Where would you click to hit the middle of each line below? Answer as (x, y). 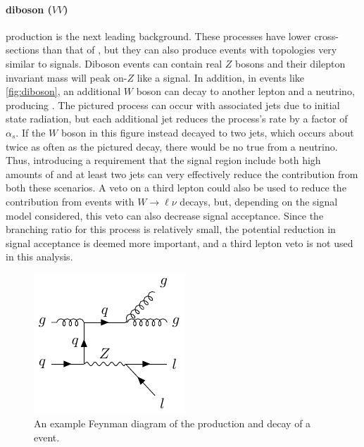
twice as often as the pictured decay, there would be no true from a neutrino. (172, 146)
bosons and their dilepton (290, 63)
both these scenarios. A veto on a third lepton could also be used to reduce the (176, 188)
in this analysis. (39, 257)
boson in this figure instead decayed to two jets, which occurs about (207, 132)
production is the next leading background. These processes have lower (158, 36)
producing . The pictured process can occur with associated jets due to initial (173, 105)
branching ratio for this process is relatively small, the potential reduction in (171, 229)
